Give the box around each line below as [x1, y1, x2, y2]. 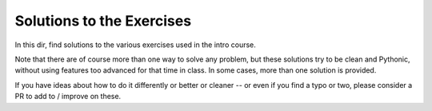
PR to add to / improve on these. [14, 92, 122, 101]
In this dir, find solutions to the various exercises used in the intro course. [14, 40, 256, 50]
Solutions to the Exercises [14, 12, 192, 30]
